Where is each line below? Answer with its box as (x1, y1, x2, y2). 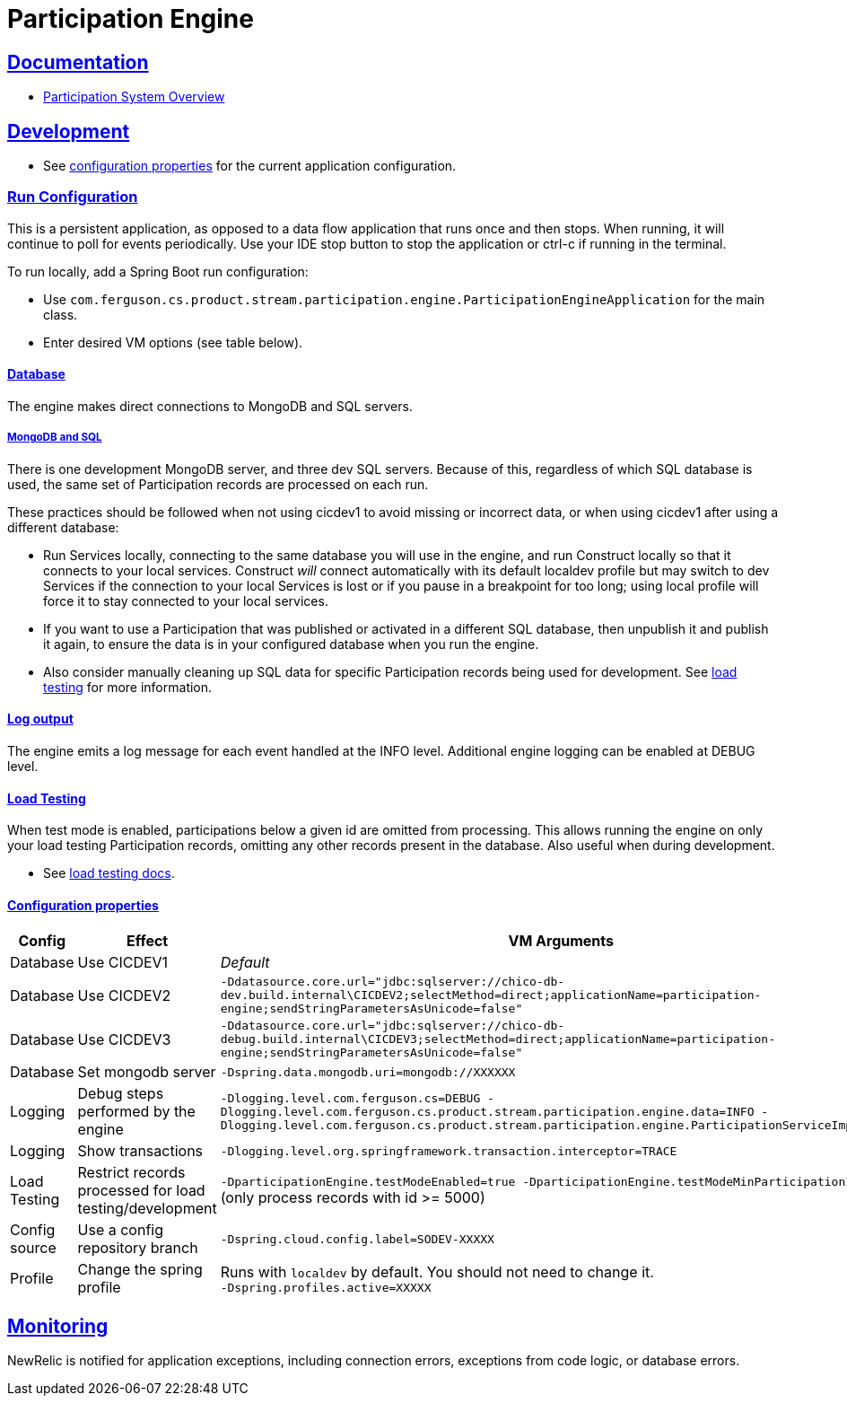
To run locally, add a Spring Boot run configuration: (7, 263, 309, 279)
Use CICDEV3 (77, 1030, 171, 1048)
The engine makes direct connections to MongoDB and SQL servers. (7, 398, 413, 414)
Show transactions (77, 1142, 204, 1161)
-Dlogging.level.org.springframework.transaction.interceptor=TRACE (220, 1144, 677, 1158)
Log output (7, 711, 74, 727)
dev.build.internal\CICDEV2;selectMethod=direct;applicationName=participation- (220, 988, 762, 1003)
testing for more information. (43, 679, 213, 695)
